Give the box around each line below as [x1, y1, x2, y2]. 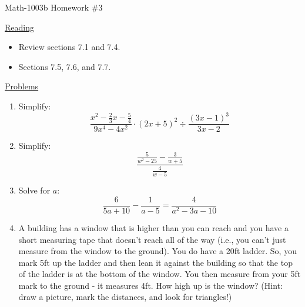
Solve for [18, 184, 51, 196]
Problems [5, 80, 39, 92]
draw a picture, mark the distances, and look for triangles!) [18, 291, 232, 303]
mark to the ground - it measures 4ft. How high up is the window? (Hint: [18, 279, 283, 291]
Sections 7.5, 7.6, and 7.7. [18, 60, 111, 72]
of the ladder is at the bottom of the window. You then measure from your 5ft [18, 268, 301, 280]
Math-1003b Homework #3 [5, 1, 103, 13]
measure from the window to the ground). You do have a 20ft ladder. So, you [18, 245, 297, 257]
